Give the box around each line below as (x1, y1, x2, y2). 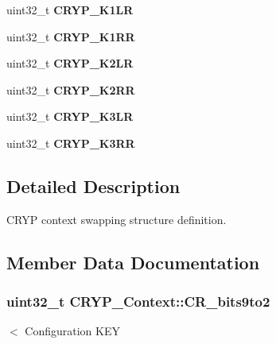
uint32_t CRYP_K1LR (6, 2, 134, 17)
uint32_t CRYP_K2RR (6, 81, 135, 98)
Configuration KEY (25, 323, 120, 339)
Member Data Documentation (6, 249, 260, 274)
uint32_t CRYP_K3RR (6, 134, 135, 151)
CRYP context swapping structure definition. (6, 211, 227, 227)
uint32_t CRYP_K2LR (6, 55, 134, 72)
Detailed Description (6, 173, 181, 198)
